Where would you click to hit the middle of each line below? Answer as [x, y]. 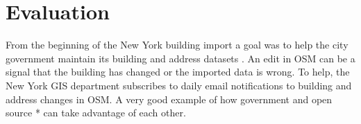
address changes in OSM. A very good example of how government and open [169, 99]
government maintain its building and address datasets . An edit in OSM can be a [180, 58]
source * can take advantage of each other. [96, 113]
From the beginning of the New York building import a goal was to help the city [177, 45]
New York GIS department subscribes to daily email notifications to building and [179, 85]
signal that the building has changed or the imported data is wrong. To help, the [178, 72]
